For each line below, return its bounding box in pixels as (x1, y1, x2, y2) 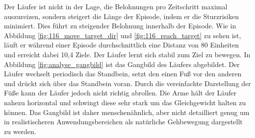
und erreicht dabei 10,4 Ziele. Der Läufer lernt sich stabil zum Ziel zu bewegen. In (4, 49, 251, 59)
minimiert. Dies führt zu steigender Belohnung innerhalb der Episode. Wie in (4, 21, 236, 31)
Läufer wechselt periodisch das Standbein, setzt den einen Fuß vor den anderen (4, 69, 242, 79)
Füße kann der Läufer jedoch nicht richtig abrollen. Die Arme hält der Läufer (4, 88, 237, 98)
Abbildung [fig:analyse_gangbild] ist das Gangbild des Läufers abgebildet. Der (4, 59, 240, 69)
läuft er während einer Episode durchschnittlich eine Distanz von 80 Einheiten (4, 40, 239, 50)
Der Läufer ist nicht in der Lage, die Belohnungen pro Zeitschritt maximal (4, 1, 228, 11)
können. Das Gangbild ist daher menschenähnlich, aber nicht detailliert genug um (4, 107, 250, 117)
